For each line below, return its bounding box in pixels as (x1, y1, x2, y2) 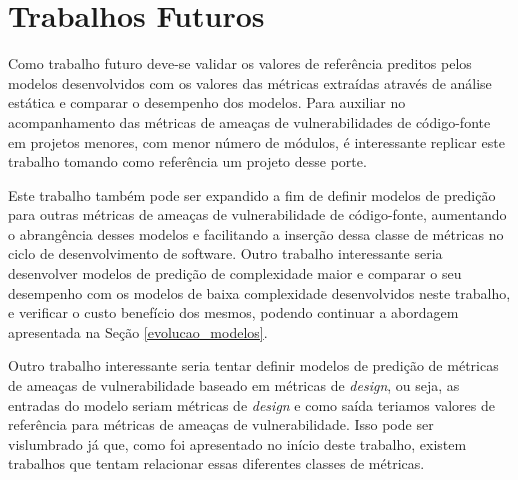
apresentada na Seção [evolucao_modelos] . (8, 321, 268, 342)
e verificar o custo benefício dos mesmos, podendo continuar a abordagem (8, 302, 459, 323)
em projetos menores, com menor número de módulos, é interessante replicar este (8, 131, 505, 152)
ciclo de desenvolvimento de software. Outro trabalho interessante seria (8, 243, 443, 264)
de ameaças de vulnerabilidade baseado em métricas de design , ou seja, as (8, 375, 460, 396)
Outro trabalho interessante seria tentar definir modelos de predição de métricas (8, 355, 499, 376)
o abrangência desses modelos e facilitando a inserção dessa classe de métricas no (8, 223, 504, 244)
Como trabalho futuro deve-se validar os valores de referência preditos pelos (8, 53, 472, 74)
